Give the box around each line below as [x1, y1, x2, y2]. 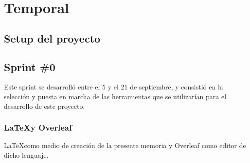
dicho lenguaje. [4, 149, 49, 160]
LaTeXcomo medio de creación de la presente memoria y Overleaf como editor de [4, 140, 246, 150]
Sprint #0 [4, 59, 55, 74]
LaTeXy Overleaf [4, 121, 72, 133]
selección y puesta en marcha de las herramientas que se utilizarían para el [4, 91, 227, 101]
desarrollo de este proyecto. [4, 101, 85, 111]
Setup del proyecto [4, 30, 101, 45]
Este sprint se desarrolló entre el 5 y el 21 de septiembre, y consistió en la [4, 82, 223, 92]
